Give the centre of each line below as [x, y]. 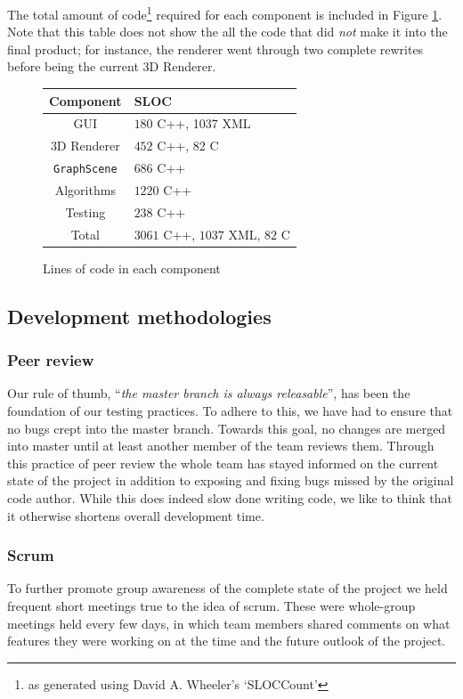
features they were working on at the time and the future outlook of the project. [227, 641]
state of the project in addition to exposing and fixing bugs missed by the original [231, 480]
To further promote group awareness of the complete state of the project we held [227, 588]
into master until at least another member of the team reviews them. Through [221, 446]
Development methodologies [139, 316]
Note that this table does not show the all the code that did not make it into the [227, 32]
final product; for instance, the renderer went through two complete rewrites [215, 49]
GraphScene [85, 170]
